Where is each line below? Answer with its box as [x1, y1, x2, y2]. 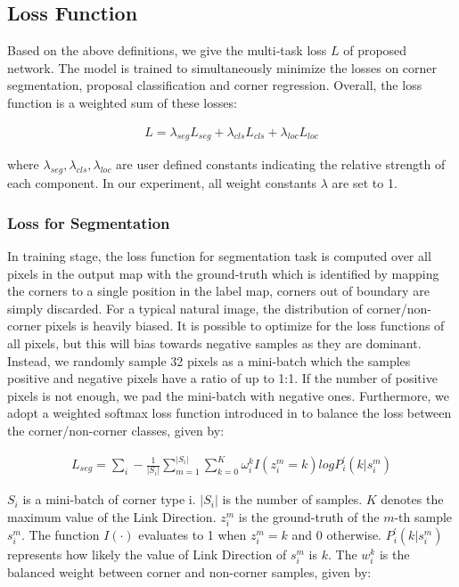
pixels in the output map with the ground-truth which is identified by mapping [7, 264, 439, 282]
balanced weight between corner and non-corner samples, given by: [7, 563, 372, 582]
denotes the [381, 490, 444, 509]
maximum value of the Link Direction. [7, 507, 217, 526]
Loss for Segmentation [7, 211, 170, 233]
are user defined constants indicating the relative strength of [116, 155, 446, 174]
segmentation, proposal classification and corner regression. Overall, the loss [7, 76, 422, 94]
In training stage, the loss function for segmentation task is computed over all [7, 247, 431, 265]
